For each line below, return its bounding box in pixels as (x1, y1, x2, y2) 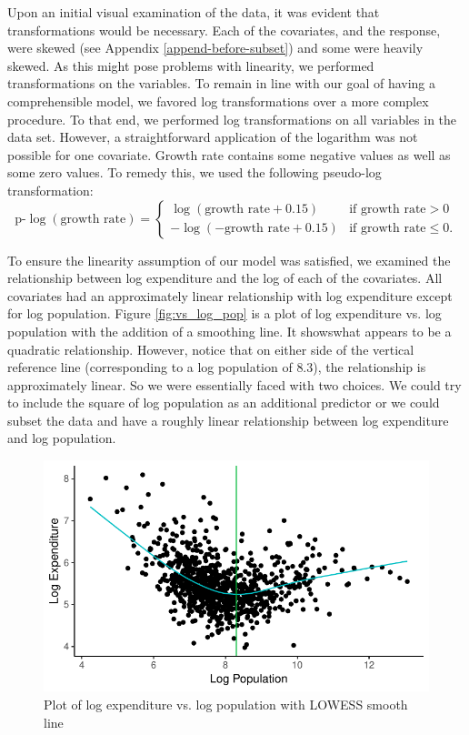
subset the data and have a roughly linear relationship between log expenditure (7, 410, 449, 429)
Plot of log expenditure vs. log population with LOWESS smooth (44, 695, 408, 714)
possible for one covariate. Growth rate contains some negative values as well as (7, 145, 451, 164)
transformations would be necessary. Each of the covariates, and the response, (7, 20, 441, 39)
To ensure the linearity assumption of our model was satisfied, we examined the (7, 250, 451, 269)
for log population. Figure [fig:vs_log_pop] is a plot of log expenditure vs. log (7, 304, 442, 323)
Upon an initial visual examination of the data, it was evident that (7, 3, 380, 21)
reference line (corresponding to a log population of (7, 357, 293, 377)
